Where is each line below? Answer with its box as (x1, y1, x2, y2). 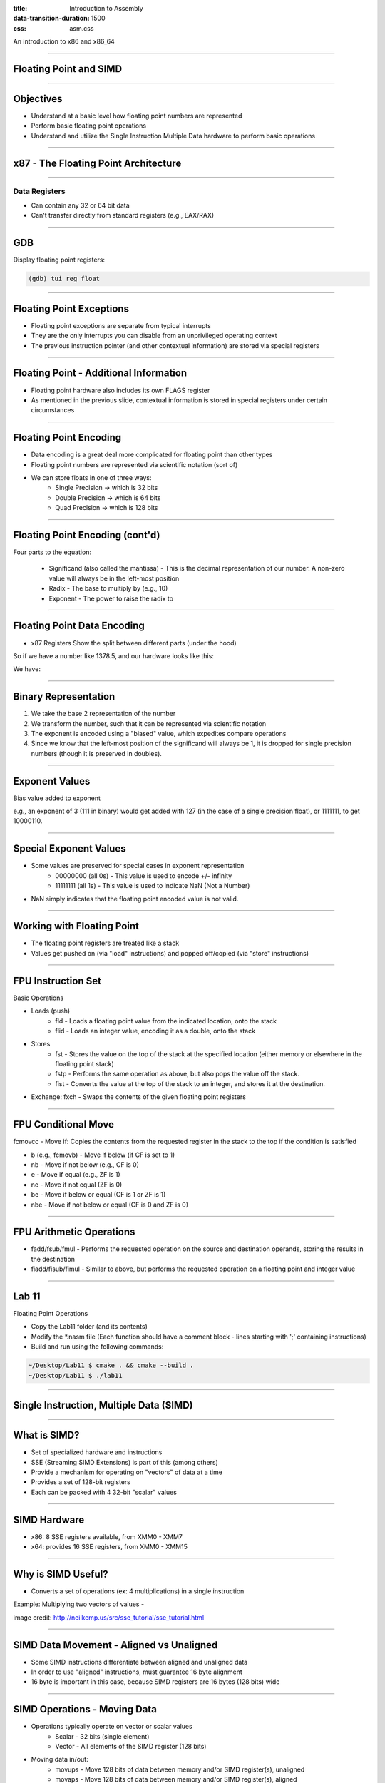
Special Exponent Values (13, 842, 126, 855)
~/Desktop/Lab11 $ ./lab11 (28, 1371, 123, 1379)
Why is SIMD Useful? (13, 1568, 108, 1580)
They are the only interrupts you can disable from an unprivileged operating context (31, 332, 277, 340)
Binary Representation (13, 690, 115, 703)
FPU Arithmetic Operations (13, 1226, 135, 1238)
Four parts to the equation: (13, 548, 92, 556)
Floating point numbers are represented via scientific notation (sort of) (31, 460, 238, 469)
